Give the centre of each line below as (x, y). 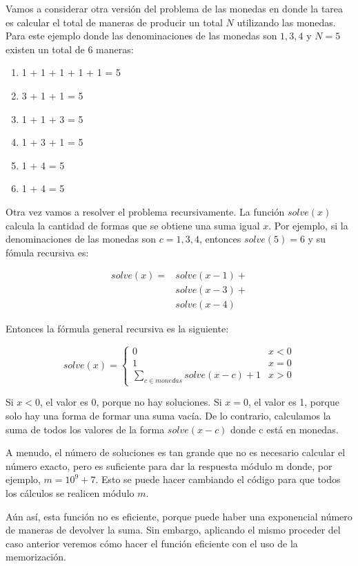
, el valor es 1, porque (294, 402)
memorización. (36, 557)
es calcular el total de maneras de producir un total (114, 22)
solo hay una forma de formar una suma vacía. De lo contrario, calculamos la (168, 415)
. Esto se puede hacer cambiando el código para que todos (218, 479)
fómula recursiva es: (47, 252)
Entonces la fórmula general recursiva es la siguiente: (117, 329)
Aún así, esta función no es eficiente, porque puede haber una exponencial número (179, 516)
